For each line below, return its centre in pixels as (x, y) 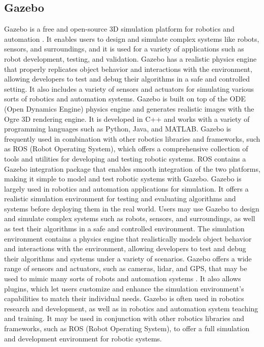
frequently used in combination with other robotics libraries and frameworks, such (132, 138)
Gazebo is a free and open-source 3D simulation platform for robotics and (119, 29)
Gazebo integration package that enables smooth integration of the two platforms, (132, 168)
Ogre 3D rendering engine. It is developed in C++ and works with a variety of (127, 118)
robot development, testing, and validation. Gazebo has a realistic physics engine (130, 58)
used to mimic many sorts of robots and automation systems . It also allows (123, 278)
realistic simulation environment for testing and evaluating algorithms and (120, 198)
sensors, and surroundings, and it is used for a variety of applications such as (124, 49)
